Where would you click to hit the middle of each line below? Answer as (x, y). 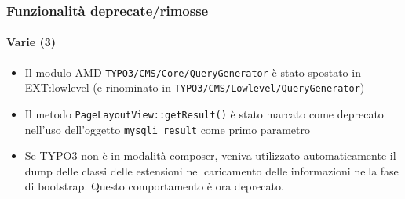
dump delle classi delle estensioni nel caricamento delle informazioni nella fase (212, 170)
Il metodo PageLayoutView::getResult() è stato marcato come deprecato (204, 113)
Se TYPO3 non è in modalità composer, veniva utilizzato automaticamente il (210, 156)
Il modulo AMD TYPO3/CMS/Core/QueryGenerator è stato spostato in (193, 72)
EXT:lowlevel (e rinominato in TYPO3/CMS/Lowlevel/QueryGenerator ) (195, 87)
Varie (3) (31, 42)
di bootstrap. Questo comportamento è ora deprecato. (154, 186)
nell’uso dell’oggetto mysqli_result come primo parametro (167, 129)
